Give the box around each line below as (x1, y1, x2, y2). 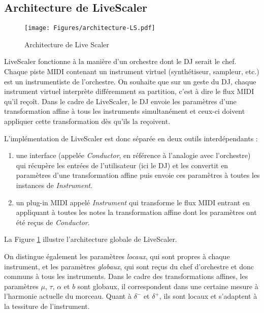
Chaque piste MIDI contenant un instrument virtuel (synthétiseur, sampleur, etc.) (4, 66, 259, 77)
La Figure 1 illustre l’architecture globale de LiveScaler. (4, 234, 177, 244)
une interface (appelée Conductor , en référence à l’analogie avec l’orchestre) (16, 150, 251, 161)
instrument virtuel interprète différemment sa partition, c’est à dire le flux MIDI (4, 86, 254, 97)
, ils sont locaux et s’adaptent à (159, 291, 257, 301)
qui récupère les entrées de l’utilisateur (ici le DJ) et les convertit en (16, 160, 228, 170)
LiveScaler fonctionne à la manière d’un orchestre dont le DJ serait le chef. (4, 56, 237, 67)
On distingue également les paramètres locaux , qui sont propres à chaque (4, 251, 230, 261)
